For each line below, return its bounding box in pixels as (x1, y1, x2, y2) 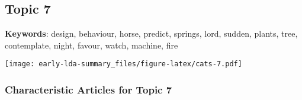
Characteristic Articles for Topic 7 (5, 82, 172, 96)
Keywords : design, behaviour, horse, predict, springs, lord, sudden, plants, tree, (5, 27, 298, 40)
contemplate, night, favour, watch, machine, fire (5, 38, 178, 51)
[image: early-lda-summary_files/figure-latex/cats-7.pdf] (5, 60, 242, 69)
